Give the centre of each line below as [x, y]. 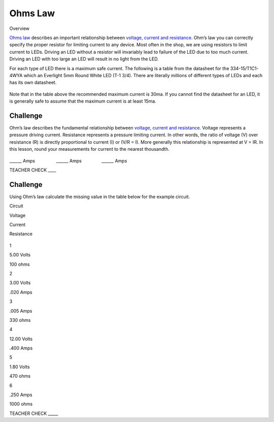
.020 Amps [21, 292]
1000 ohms [21, 404]
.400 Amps [21, 348]
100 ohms [20, 264]
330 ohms [20, 320]
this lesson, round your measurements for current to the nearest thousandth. [90, 149]
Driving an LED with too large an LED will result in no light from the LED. [84, 59]
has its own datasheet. [33, 83]
